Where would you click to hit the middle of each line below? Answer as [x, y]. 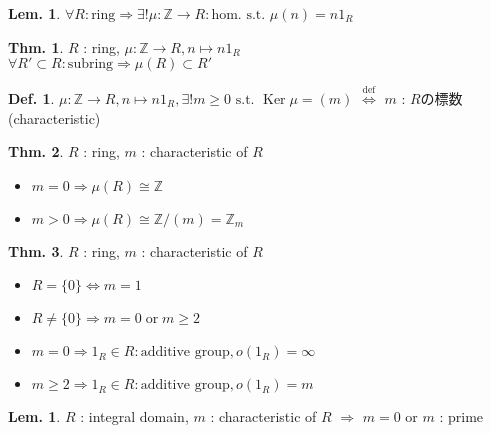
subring [90, 64]
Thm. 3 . [36, 250]
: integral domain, [134, 416]
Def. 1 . [31, 97]
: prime [461, 416]
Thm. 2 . [36, 151]
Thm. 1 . [36, 46]
